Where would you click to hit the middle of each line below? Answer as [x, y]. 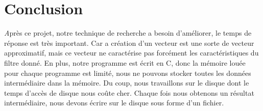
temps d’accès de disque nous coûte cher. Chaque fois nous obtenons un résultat [129, 92]
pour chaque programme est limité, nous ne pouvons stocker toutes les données [128, 73]
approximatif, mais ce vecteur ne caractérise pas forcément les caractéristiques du [131, 53]
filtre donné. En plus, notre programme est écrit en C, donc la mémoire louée [125, 62]
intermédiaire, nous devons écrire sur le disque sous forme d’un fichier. [114, 103]
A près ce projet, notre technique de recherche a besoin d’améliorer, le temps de [128, 33]
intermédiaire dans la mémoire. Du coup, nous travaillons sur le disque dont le [127, 83]
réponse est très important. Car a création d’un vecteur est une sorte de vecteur [129, 43]
